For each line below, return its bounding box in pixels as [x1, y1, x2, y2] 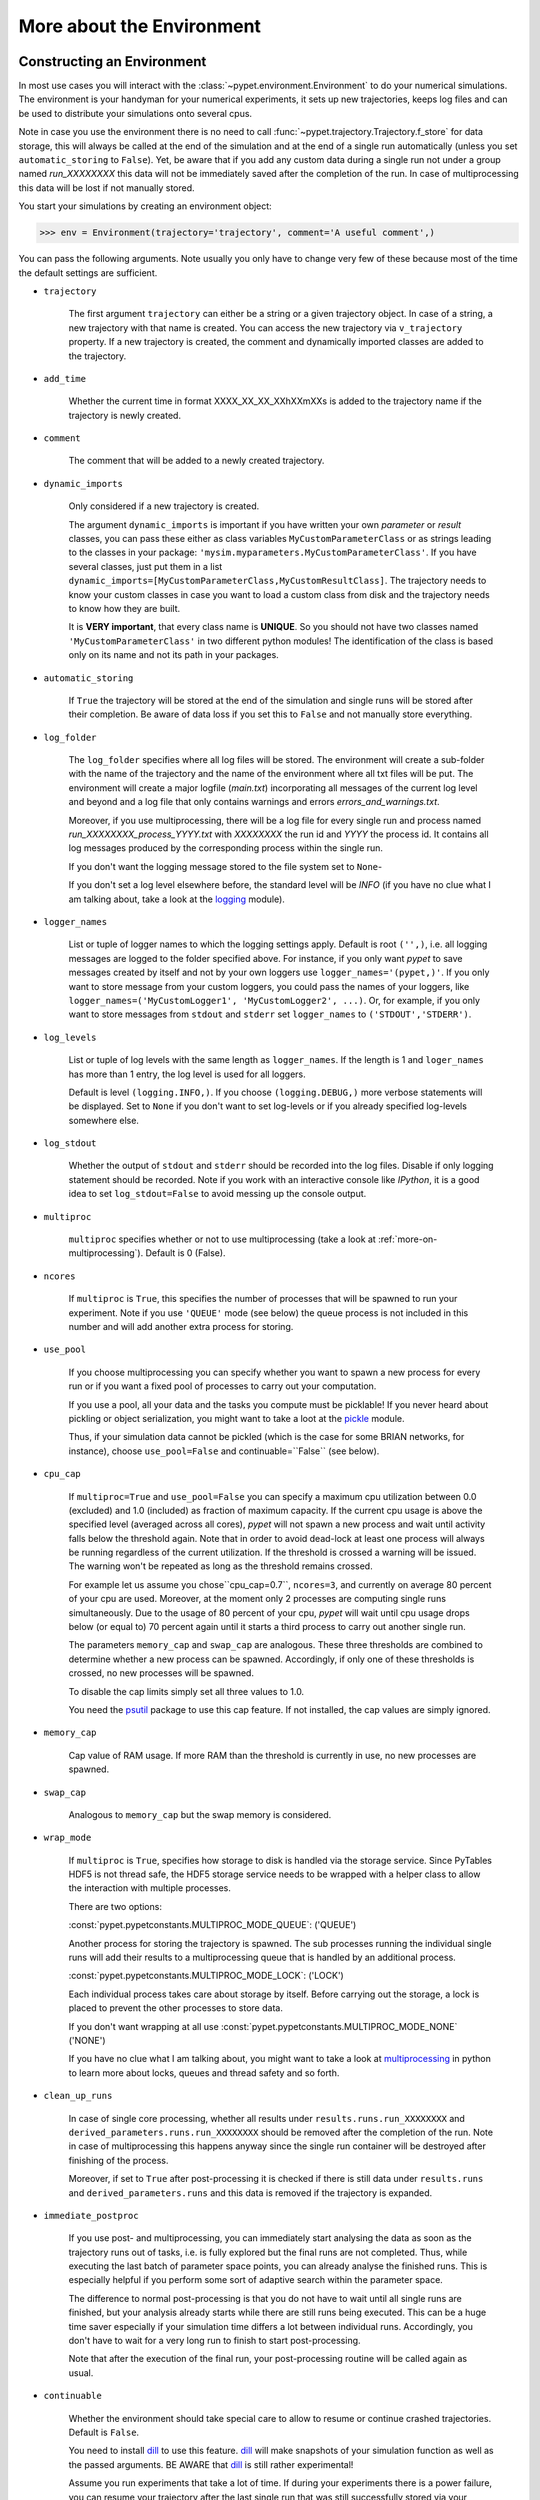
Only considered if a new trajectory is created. [68, 500, 260, 512]
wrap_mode [43, 1832, 92, 1844]
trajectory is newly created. [68, 409, 182, 421]
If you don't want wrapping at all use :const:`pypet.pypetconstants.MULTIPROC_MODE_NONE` [68, 2020, 458, 2032]
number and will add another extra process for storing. [68, 1320, 294, 1332]
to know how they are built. [68, 602, 181, 614]
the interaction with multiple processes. [68, 1882, 232, 1894]
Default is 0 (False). [145, 1247, 226, 1259]
